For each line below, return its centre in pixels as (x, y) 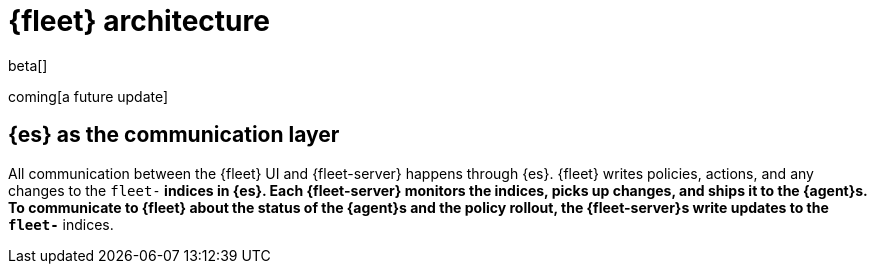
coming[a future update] (88, 96)
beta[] (28, 65)
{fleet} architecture (139, 21)
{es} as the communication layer (174, 135)
